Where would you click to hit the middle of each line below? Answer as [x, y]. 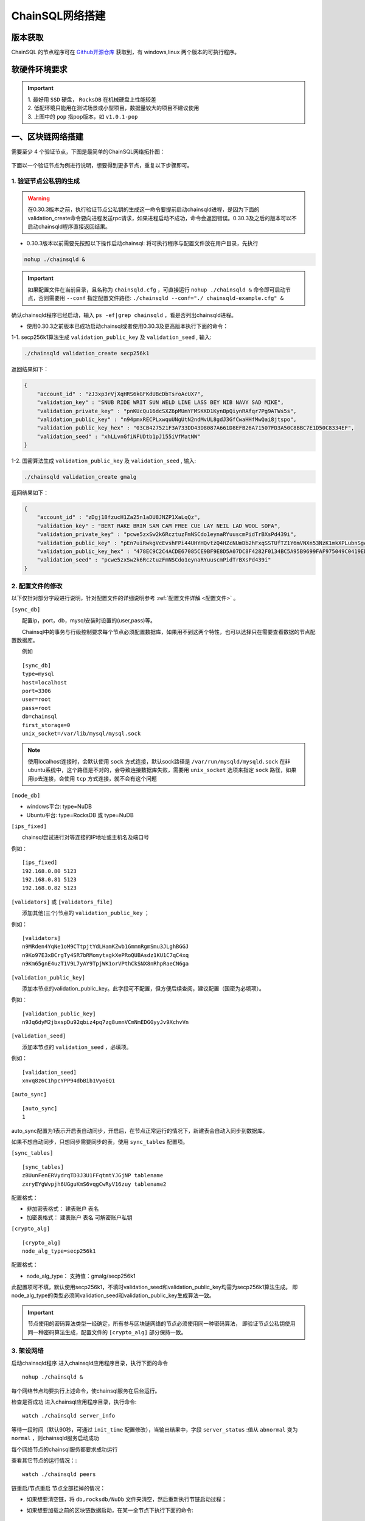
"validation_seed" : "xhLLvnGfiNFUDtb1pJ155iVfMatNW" [119, 436]
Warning [39, 198]
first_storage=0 [46, 725]
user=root [36, 699]
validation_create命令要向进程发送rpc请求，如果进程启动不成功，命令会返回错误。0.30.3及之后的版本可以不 [162, 218]
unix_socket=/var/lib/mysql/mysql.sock [82, 733]
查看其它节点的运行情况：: [44, 1460]
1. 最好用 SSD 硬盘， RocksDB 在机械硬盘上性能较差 [92, 99]
